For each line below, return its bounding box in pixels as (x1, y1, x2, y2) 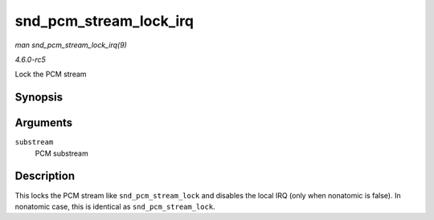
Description (14, 169, 76, 183)
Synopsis (14, 91, 63, 104)
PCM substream (35, 149, 88, 158)
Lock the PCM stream (14, 69, 88, 79)
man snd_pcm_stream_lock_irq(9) (14, 40, 128, 50)
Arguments (14, 116, 73, 130)
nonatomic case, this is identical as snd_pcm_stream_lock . (14, 202, 216, 211)
